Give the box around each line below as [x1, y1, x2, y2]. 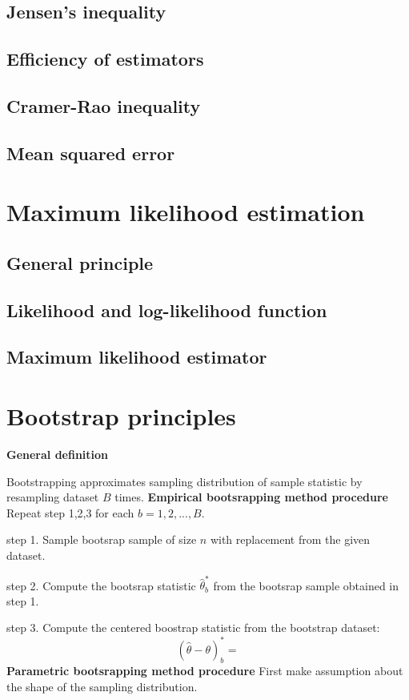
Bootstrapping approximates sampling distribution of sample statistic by [6, 473, 363, 489]
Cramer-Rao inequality [6, 93, 201, 118]
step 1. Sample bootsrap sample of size [6, 531, 197, 548]
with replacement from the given [210, 531, 371, 548]
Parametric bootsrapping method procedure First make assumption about [6, 662, 403, 679]
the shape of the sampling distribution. [6, 678, 198, 694]
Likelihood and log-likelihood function [6, 297, 327, 322]
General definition [6, 445, 109, 462]
